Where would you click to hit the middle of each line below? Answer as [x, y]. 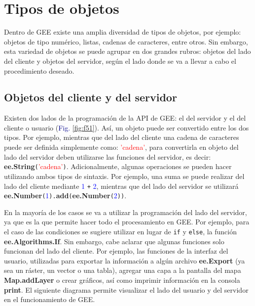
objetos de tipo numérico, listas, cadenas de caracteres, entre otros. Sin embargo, [126, 41]
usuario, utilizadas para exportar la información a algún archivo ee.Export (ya [125, 260]
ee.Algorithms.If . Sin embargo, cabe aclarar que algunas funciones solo [114, 241]
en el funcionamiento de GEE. [50, 299]
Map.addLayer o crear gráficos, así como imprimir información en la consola [122, 280]
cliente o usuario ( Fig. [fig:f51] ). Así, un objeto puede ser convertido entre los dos [127, 127]
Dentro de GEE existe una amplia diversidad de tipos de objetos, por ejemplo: [123, 32]
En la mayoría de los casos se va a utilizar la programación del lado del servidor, [126, 212]
